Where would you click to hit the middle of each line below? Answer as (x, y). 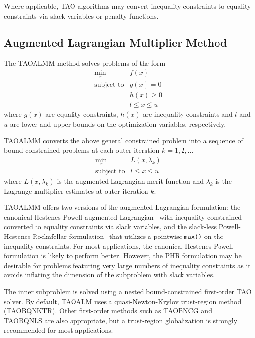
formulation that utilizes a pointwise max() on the (146, 236)
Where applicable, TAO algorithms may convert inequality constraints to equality (127, 6)
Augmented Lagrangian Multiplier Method (116, 42)
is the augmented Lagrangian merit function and (130, 181)
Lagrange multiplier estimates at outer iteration (76, 190)
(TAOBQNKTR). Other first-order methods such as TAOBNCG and (108, 311)
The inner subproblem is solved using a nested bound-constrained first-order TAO (128, 291)
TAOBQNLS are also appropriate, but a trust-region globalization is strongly (121, 320)
